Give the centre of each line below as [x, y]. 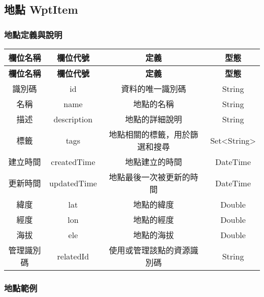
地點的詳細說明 [154, 119]
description [73, 119]
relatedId [73, 256]
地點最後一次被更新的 [150, 177]
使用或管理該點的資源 [150, 250]
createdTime [73, 161]
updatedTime [73, 183]
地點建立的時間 [154, 162]
